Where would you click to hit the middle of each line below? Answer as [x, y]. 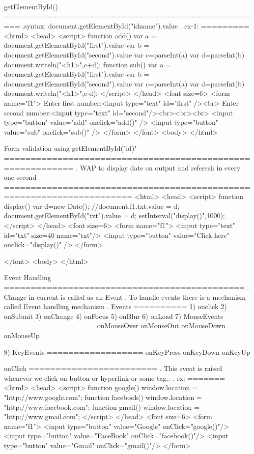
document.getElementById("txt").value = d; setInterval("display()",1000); [114, 215]
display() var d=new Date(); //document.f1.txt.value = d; [92, 206]
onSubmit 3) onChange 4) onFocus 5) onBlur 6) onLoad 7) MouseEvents [113, 316]
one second [20, 177]
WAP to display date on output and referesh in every [160, 167]
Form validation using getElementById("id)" [71, 148]
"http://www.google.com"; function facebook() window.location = [103, 397]
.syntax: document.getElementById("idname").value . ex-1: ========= [136, 26]
